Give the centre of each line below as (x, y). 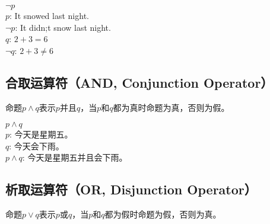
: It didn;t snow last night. (63, 27)
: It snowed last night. (49, 15)
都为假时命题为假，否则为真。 (163, 214)
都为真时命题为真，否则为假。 (171, 107)
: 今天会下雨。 (36, 145)
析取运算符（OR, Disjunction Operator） (131, 189)
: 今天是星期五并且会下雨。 (75, 157)
